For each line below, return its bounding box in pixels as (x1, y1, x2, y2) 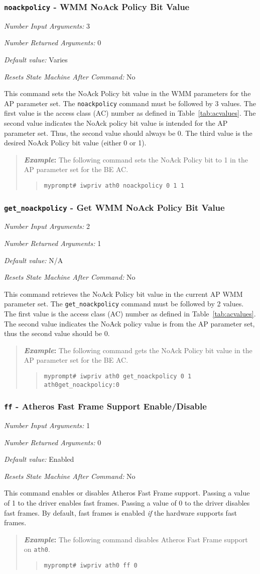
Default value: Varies (4, 54, 68, 64)
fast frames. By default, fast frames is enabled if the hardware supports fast (4, 507, 237, 518)
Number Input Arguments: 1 (4, 420, 90, 431)
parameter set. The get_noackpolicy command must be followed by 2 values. (4, 298, 244, 309)
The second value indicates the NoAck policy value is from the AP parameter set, (4, 318, 255, 329)
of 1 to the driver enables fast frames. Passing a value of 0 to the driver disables (4, 498, 250, 508)
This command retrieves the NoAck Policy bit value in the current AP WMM (4, 288, 243, 299)
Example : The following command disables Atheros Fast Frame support (24, 534, 248, 544)
